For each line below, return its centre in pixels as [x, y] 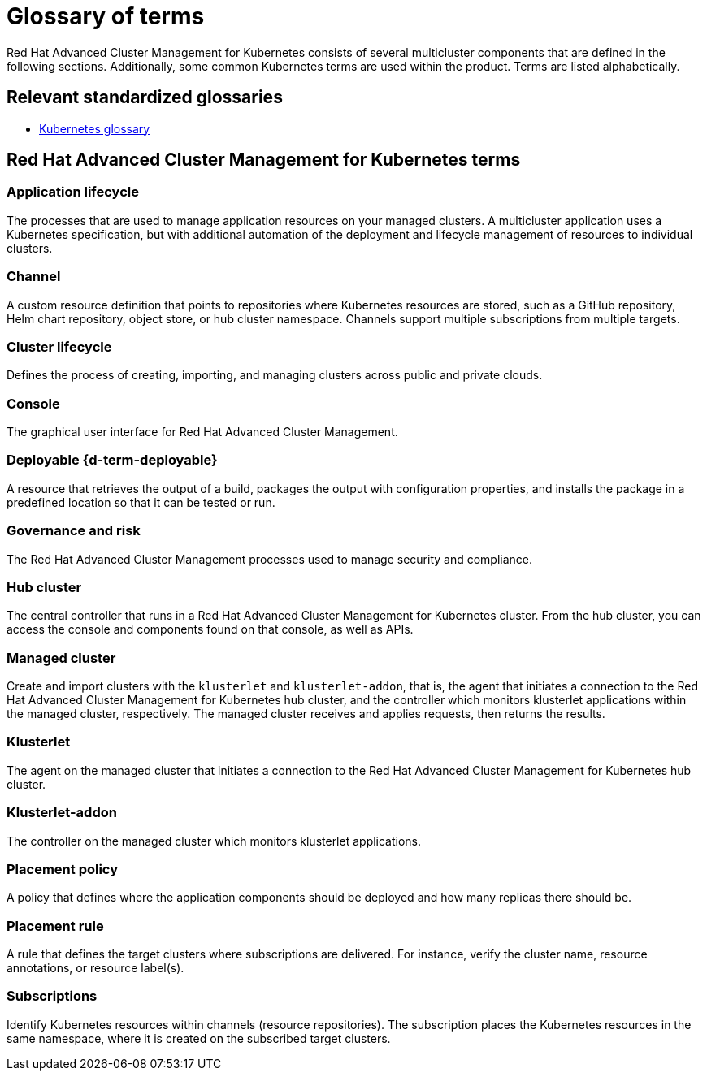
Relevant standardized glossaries [145, 97]
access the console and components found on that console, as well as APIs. [210, 629]
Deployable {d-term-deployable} [112, 460]
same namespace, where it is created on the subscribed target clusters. [199, 1038]
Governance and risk [74, 531]
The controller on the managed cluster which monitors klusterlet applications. [214, 841]
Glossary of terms [106, 16]
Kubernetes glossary [95, 128]
